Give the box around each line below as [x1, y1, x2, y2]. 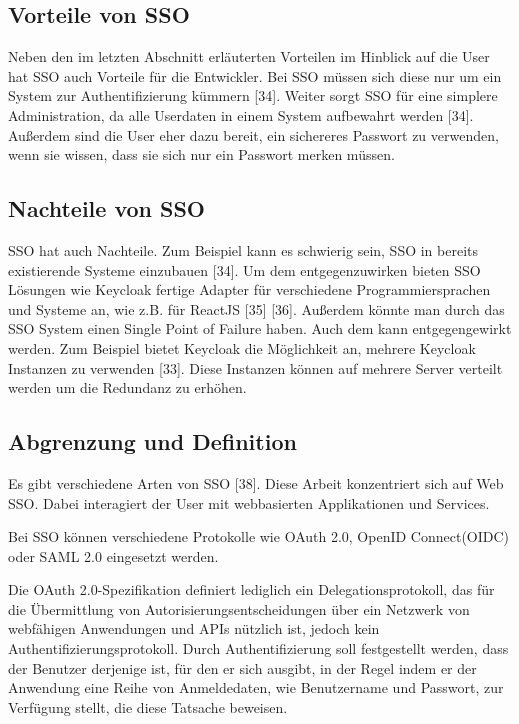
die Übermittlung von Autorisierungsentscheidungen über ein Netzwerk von [8, 598, 470, 619]
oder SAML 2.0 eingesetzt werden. [8, 545, 219, 566]
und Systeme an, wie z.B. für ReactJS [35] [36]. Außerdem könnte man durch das [8, 298, 505, 319]
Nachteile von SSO [8, 193, 206, 224]
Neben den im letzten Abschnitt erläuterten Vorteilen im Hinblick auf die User [8, 46, 490, 67]
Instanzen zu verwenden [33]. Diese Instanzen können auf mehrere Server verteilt [8, 357, 503, 378]
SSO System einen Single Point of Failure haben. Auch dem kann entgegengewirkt [8, 318, 512, 339]
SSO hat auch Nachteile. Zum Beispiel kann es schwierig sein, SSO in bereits [8, 239, 479, 260]
